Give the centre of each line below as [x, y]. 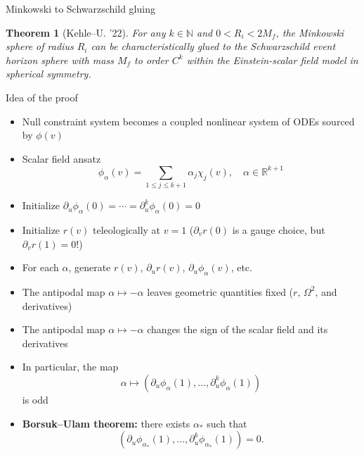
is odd [35, 399]
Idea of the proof [42, 97]
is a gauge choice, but [279, 229]
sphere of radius [40, 46]
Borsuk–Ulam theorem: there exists [106, 423]
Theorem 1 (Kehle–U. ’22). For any [86, 32]
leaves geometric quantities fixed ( [220, 291]
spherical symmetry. [48, 74]
